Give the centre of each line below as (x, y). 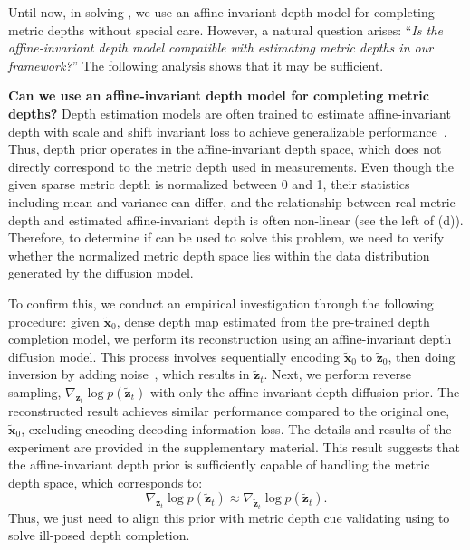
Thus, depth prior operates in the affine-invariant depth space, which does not (225, 149)
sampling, (35, 391)
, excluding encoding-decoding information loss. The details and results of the (236, 428)
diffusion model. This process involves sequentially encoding (174, 356)
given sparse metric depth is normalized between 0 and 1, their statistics (209, 184)
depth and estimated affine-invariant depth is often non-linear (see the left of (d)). (236, 219)
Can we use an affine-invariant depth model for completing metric (219, 95)
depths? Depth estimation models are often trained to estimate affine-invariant (230, 113)
